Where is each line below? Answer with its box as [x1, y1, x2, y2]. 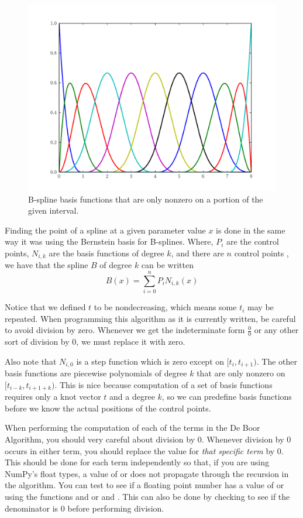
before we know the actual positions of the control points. [5, 402, 211, 414]
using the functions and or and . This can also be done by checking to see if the [5, 490, 290, 502]
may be [247, 301, 274, 313]
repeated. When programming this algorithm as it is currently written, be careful [5, 312, 296, 324]
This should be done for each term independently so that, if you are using [5, 456, 269, 468]
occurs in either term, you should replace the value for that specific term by [5, 444, 275, 457]
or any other [254, 324, 299, 336]
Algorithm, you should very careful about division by [5, 433, 195, 445]
